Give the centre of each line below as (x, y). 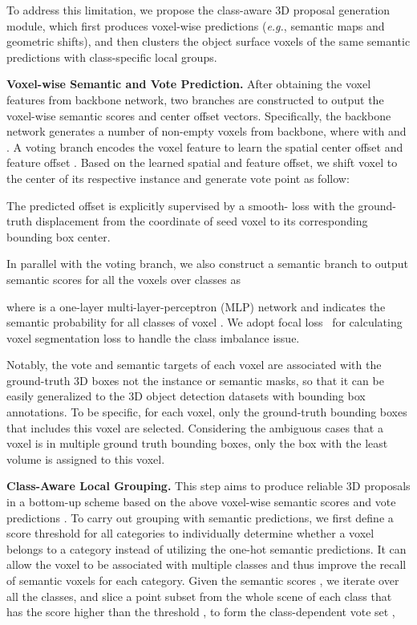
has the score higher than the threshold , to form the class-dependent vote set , (201, 612)
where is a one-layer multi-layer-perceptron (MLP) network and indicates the (196, 306)
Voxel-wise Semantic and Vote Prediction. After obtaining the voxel (189, 84)
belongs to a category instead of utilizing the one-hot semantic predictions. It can (206, 548)
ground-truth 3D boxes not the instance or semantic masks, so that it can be (195, 380)
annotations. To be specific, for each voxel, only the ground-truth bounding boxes (207, 412)
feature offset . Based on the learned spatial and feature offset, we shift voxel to (202, 162)
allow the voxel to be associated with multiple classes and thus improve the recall (206, 564)
